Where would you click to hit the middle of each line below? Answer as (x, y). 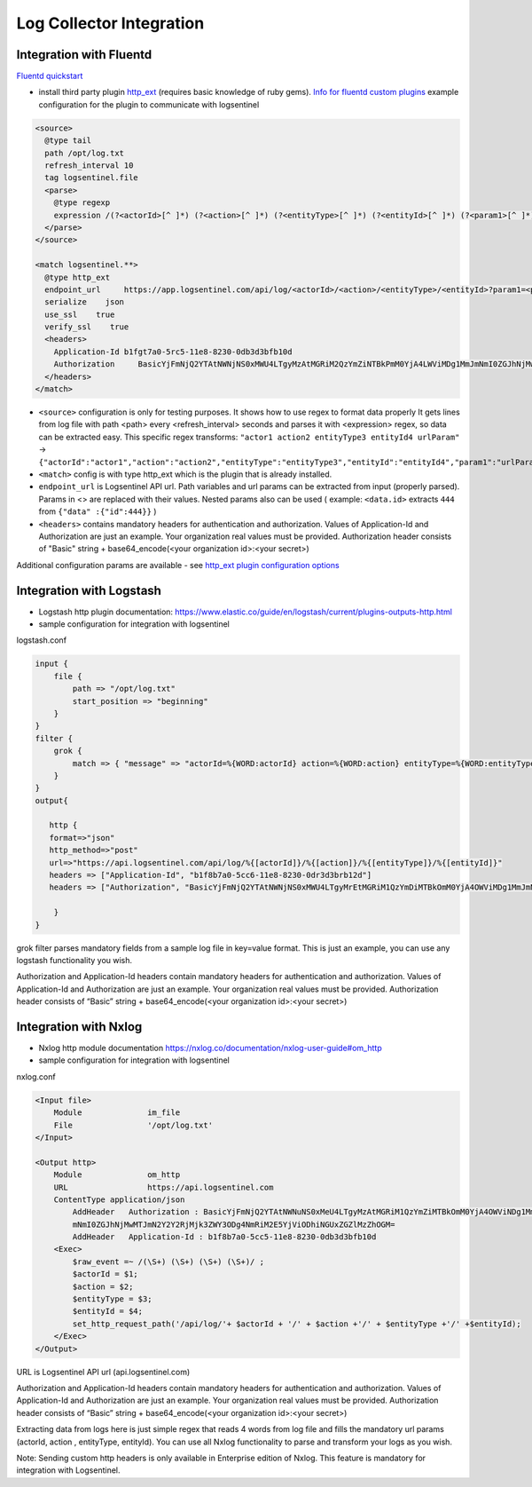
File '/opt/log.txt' (133, 1125)
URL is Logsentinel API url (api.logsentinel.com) (103, 1372)
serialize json (84, 302)
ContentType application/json (119, 1199)
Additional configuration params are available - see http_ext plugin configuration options (178, 565)
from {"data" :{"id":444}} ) (98, 511)
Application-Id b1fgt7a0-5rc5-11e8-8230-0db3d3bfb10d (173, 352)
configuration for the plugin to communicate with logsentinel (149, 104)
